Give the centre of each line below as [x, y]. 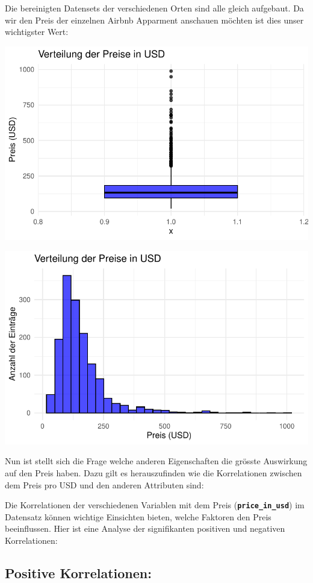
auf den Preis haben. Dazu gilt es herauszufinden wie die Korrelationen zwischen [153, 473]
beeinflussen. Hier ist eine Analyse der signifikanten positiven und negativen [145, 528]
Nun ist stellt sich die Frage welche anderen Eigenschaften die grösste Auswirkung [156, 461]
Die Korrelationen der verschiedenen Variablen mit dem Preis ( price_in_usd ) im [155, 505]
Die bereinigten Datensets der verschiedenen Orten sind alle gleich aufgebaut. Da [154, 8]
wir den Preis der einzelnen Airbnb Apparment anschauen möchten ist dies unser [154, 20]
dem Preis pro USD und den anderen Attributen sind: [104, 484]
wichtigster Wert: [37, 32]
